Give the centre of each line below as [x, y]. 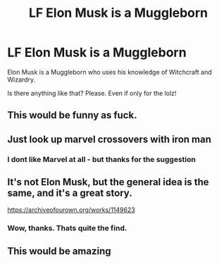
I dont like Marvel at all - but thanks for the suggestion [101, 159]
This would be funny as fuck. [72, 115]
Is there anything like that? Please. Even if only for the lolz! [92, 93]
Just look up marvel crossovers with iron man [109, 139]
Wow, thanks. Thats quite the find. [67, 228]
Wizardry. [21, 80]
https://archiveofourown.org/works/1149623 [71, 210]
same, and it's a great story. [70, 193]
